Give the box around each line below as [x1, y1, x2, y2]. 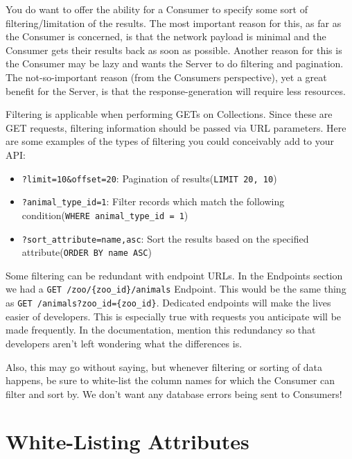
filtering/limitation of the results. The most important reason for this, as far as [6, 15, 342, 30]
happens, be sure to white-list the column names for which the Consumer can [6, 373, 335, 388]
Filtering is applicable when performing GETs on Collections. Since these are [6, 107, 333, 121]
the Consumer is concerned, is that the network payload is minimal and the [6, 29, 326, 44]
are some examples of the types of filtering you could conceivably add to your [6, 134, 334, 148]
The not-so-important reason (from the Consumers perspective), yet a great [6, 69, 327, 84]
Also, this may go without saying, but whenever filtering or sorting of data [6, 359, 323, 374]
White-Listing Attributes [6, 427, 249, 456]
